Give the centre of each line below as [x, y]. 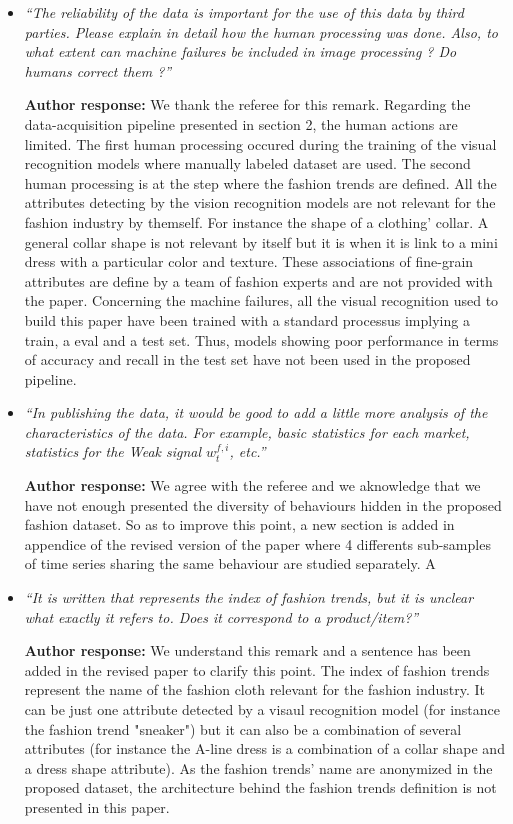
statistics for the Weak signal [113, 451]
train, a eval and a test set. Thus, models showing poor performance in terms [261, 339]
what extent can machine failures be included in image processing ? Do [240, 51]
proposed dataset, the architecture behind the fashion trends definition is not [260, 787]
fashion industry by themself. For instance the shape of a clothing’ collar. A [256, 221]
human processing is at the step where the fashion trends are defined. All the [260, 182]
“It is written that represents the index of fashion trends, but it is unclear [249, 597]
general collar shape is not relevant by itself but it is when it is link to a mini [261, 241]
